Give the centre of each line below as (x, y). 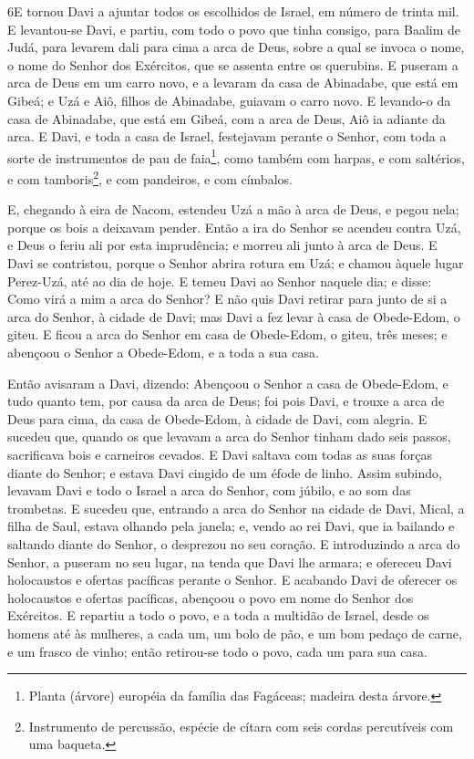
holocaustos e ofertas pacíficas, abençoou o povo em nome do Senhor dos (211, 597)
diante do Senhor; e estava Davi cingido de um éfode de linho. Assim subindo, (225, 472)
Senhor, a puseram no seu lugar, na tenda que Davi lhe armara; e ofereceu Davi (230, 561)
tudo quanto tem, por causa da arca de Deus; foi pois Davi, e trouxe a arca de (226, 401)
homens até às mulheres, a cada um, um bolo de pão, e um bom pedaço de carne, (235, 633)
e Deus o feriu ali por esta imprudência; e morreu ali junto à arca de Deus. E (222, 245)
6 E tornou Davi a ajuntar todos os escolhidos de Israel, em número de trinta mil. (233, 11)
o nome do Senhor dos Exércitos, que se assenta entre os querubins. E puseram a (233, 64)
